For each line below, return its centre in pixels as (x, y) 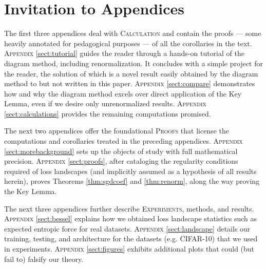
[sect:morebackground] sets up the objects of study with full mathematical (121, 151)
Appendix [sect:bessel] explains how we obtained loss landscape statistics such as (131, 218)
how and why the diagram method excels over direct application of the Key (123, 93)
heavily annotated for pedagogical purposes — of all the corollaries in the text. (128, 43)
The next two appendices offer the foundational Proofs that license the (117, 131)
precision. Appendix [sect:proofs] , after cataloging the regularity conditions (121, 161)
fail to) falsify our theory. (44, 259)
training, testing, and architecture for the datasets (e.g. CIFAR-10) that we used (131, 238)
